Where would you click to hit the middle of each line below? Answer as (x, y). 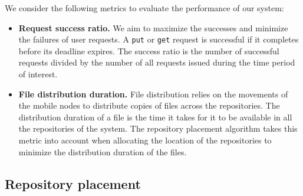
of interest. (38, 74)
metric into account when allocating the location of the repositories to (145, 140)
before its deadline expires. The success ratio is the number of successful (149, 50)
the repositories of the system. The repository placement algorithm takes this (158, 128)
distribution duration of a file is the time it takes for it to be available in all (155, 117)
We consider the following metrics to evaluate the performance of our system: (144, 8)
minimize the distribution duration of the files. (103, 151)
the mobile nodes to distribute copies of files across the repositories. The (149, 105)
